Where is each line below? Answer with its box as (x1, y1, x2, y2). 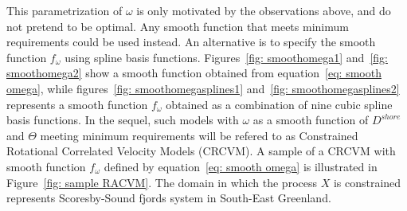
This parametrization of (6, 2, 123, 18)
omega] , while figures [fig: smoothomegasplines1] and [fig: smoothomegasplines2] (6, 80, 400, 96)
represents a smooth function (6, 96, 148, 112)
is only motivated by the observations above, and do (136, 2, 391, 18)
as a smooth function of (252, 111, 369, 128)
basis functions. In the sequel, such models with (6, 111, 239, 128)
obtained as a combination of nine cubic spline (166, 96, 393, 112)
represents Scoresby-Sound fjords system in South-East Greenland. (6, 190, 331, 206)
